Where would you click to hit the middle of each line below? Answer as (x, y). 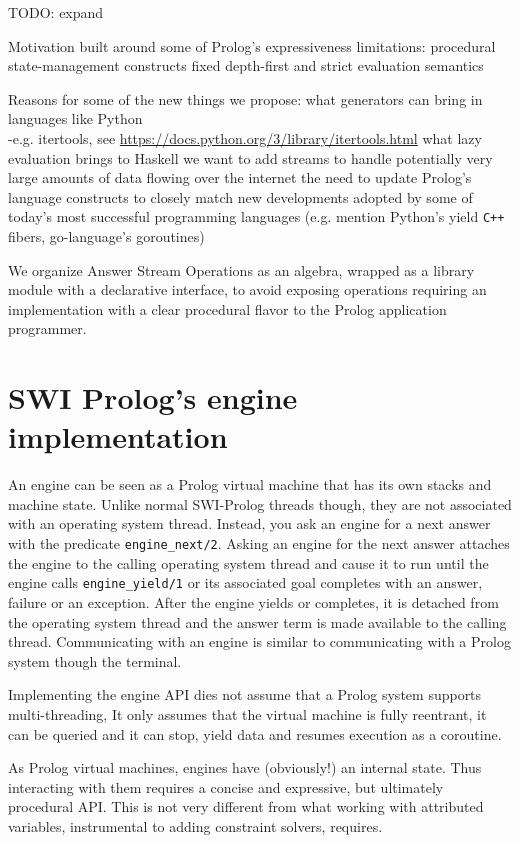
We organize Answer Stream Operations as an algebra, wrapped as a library (241, 269)
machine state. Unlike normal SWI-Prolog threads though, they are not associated (260, 503)
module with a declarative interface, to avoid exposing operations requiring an (247, 289)
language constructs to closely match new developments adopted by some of (240, 196)
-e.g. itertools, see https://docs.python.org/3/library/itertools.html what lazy (245, 137)
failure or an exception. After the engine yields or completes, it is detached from (253, 601)
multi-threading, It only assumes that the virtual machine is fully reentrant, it (247, 713)
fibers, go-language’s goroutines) (106, 236)
